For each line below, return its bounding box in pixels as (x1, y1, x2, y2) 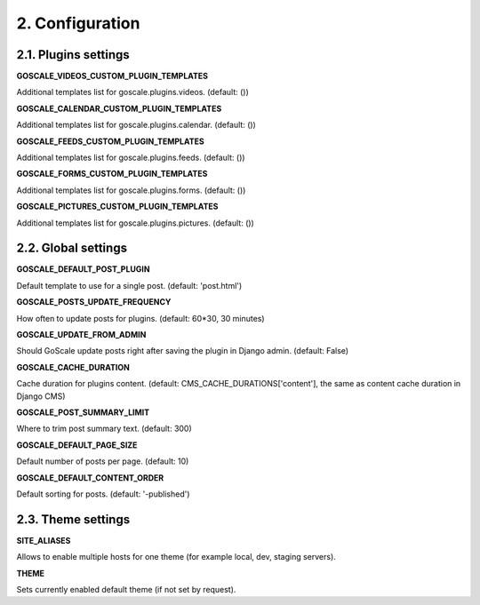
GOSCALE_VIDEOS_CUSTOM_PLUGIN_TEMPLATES (16, 71, 209, 82)
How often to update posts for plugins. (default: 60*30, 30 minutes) (16, 313, 266, 323)
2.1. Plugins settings (16, 47, 131, 62)
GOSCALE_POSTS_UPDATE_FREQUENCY (16, 297, 172, 307)
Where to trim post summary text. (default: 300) (16, 423, 193, 434)
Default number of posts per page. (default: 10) (16, 456, 189, 466)
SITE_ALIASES (16, 535, 71, 545)
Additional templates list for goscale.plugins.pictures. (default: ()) (16, 218, 255, 228)
